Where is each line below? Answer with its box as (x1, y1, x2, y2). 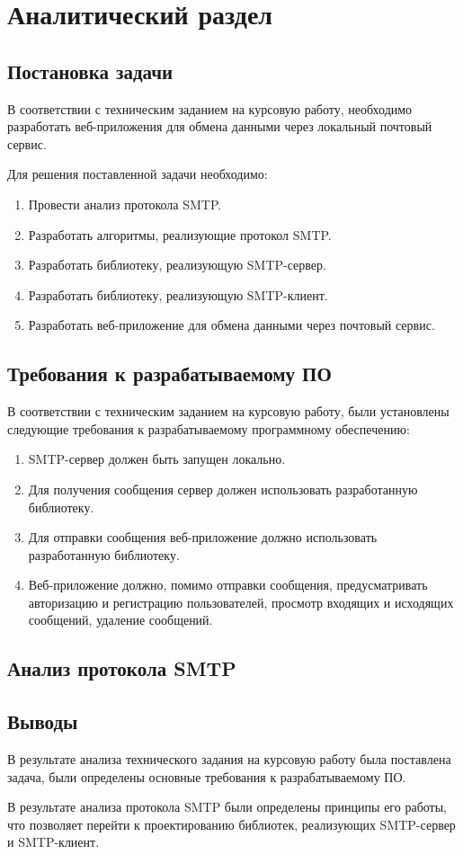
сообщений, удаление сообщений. (28, 610, 213, 629)
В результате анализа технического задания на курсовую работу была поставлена (7, 750, 451, 769)
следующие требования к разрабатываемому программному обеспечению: (7, 419, 410, 438)
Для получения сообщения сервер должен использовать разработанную (28, 479, 418, 498)
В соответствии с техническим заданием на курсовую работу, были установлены (7, 402, 450, 421)
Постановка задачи (7, 57, 174, 85)
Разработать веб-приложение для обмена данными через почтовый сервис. (28, 316, 435, 334)
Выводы (7, 707, 78, 735)
